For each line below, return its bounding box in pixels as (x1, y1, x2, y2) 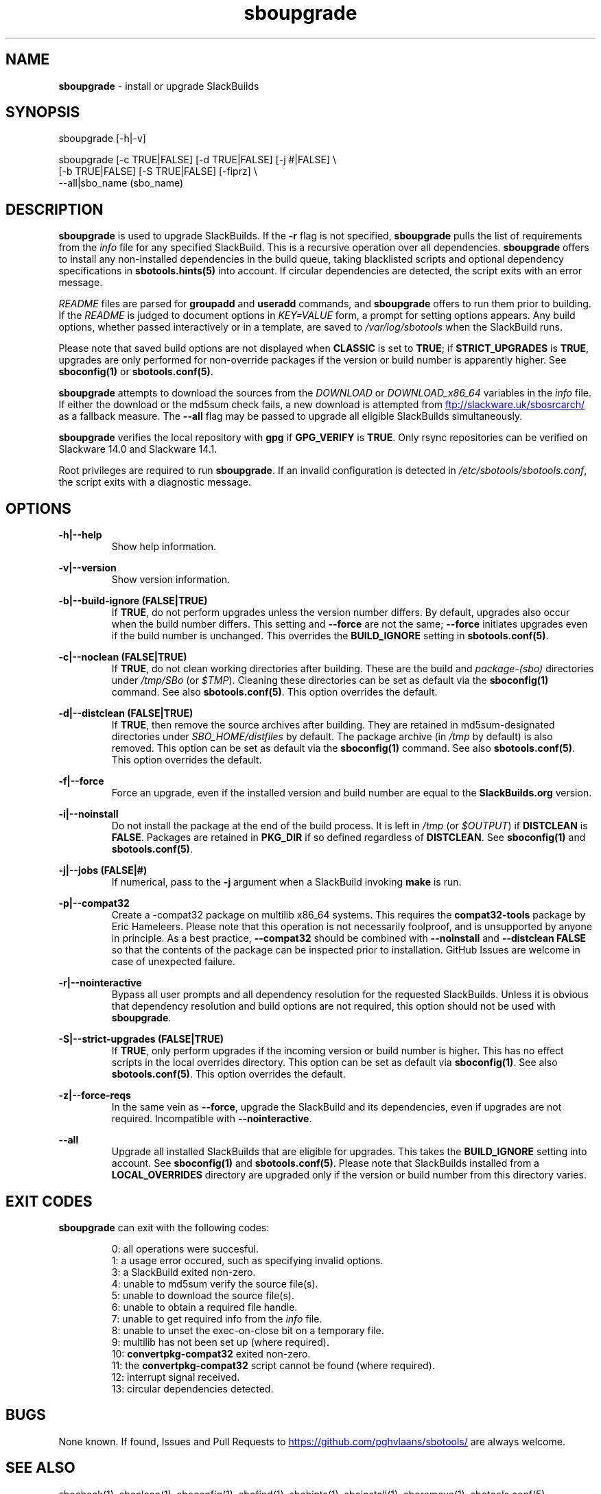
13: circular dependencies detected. (111, 1382, 274, 1395)
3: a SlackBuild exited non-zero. (111, 1266, 256, 1278)
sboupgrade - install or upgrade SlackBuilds (58, 80, 259, 92)
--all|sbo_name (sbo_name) (58, 177, 184, 189)
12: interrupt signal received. (111, 1371, 240, 1383)
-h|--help (58, 529, 102, 541)
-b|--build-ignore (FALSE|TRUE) (58, 595, 208, 607)
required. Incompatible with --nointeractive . (111, 1113, 312, 1125)
